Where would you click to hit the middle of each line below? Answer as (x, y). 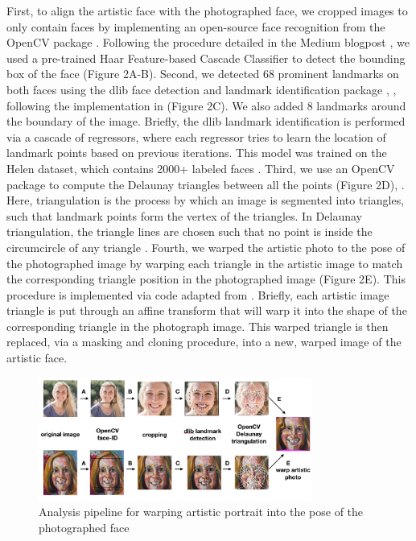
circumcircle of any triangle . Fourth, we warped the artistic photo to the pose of (206, 247)
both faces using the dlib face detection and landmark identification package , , (202, 89)
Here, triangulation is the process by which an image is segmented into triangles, (206, 200)
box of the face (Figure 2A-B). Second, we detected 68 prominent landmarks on (203, 74)
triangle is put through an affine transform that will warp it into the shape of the (207, 310)
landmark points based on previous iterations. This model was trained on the (197, 153)
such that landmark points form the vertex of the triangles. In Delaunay (184, 215)
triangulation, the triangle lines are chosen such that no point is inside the (189, 231)
